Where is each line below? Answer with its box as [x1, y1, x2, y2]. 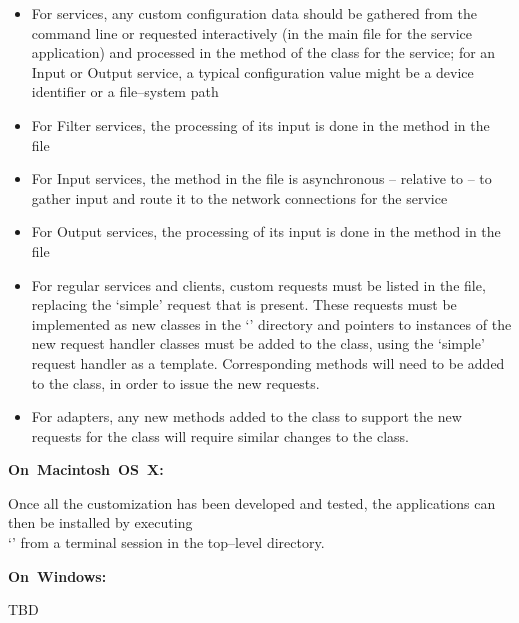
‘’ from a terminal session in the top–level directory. [8, 532, 325, 553]
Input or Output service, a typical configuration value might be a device [31, 61, 474, 82]
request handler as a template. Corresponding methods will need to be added [31, 352, 505, 373]
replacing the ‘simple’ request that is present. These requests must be [31, 294, 457, 315]
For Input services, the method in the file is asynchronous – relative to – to [31, 168, 492, 189]
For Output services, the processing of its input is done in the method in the [31, 221, 501, 242]
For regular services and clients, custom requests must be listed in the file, [31, 274, 486, 295]
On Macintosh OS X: [8, 459, 164, 480]
